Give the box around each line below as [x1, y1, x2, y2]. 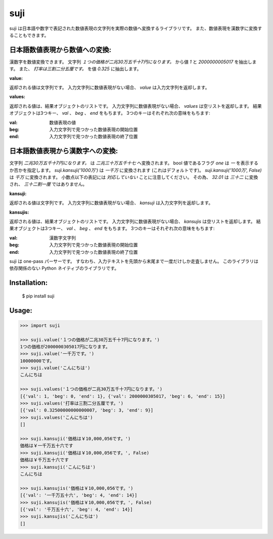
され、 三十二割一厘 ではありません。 [9, 181, 87, 187]
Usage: [9, 306, 33, 315]
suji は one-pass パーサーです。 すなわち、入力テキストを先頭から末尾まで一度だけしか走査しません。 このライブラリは [9, 258, 259, 264]
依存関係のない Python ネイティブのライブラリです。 [9, 265, 119, 272]
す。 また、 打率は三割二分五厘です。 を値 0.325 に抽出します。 [9, 66, 142, 72]
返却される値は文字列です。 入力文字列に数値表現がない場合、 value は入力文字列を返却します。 [9, 84, 210, 91]
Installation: [9, 279, 48, 287]
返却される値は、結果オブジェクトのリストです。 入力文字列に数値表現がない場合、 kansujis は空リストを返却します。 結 [9, 218, 261, 224]
